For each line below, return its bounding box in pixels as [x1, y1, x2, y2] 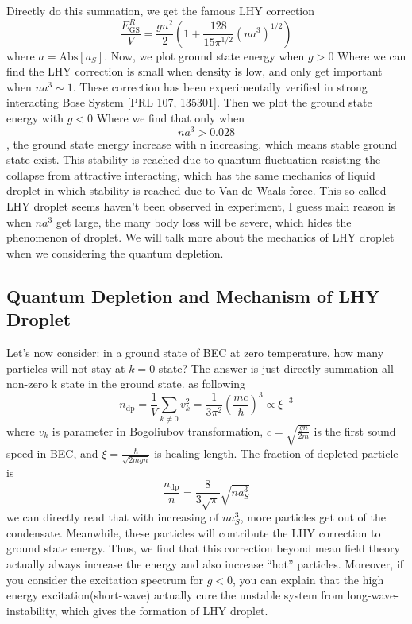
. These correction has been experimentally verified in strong [72, 78, 368, 95]
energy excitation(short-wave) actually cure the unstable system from [6, 587, 344, 603]
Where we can [337, 47, 406, 64]
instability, [6, 602, 58, 618]
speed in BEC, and [6, 445, 98, 462]
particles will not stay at [6, 359, 125, 376]
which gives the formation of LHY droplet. [60, 602, 268, 618]
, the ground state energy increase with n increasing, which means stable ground [6, 135, 398, 152]
